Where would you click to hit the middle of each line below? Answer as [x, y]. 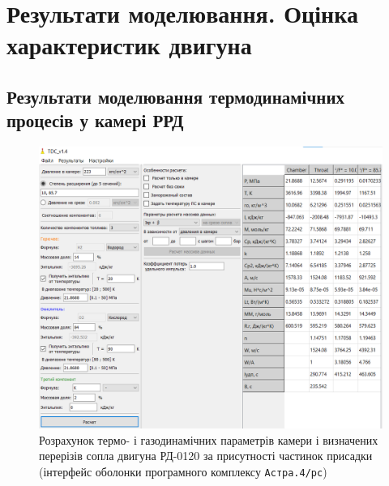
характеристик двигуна [129, 45]
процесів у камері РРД [95, 120]
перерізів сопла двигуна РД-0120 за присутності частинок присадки [206, 456]
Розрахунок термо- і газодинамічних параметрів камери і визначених [209, 439]
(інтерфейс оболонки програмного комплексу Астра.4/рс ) [183, 471]
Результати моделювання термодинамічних [175, 96]
